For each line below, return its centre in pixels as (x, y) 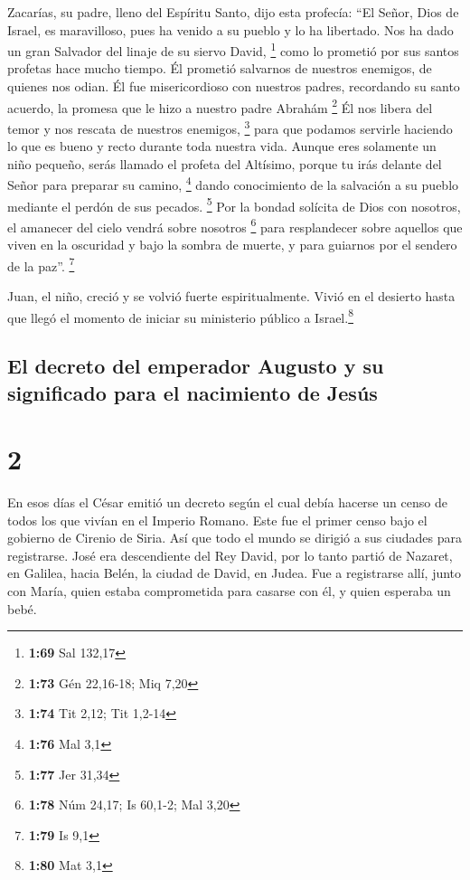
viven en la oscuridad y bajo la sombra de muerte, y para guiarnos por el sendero (232, 245)
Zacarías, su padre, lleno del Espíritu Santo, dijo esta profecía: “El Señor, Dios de (233, 12)
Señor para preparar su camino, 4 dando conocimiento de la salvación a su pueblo (233, 183)
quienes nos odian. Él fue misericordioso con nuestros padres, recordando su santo (234, 86)
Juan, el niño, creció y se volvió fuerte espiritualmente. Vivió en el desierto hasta (231, 295)
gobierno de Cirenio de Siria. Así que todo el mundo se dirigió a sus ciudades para (235, 538)
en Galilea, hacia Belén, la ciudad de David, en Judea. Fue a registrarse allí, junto (235, 573)
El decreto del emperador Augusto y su (196, 366)
